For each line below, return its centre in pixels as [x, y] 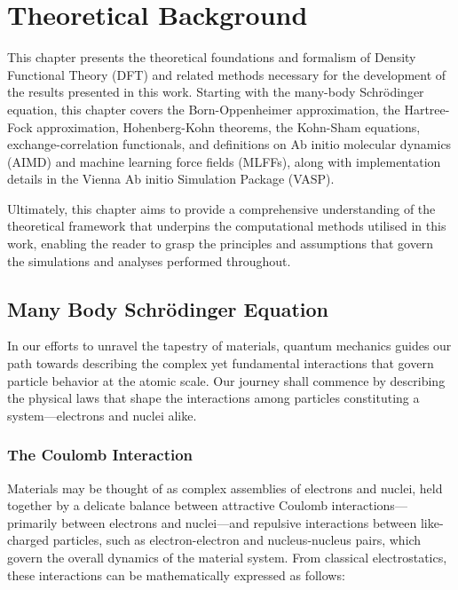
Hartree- [427, 109]
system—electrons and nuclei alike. [102, 415]
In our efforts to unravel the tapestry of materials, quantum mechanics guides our [229, 346]
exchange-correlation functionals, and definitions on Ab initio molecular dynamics [229, 144]
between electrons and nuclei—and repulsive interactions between [239, 522]
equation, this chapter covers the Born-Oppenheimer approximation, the [204, 109]
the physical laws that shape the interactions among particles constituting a [213, 398]
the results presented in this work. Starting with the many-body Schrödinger [216, 92]
